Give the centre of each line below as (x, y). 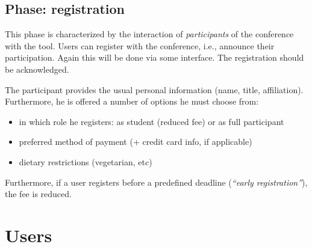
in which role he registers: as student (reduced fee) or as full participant (151, 121)
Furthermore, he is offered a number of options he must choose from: (132, 101)
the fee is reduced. (38, 194)
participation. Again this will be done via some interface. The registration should (154, 57)
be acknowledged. (37, 69)
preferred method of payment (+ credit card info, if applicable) (136, 142)
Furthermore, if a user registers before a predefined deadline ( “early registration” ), (156, 182)
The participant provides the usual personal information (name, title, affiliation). (154, 89)
